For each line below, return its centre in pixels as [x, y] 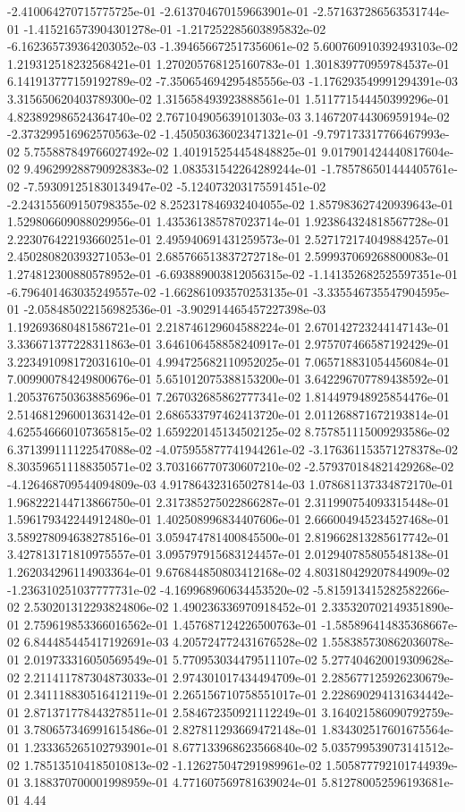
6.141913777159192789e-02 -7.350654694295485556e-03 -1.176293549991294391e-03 [232, 81]
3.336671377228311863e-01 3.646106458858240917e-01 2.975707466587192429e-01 [228, 344]
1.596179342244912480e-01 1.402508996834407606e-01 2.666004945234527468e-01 [228, 519]
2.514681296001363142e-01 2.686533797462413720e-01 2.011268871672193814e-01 [228, 414]
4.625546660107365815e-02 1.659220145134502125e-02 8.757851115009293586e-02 [228, 431]
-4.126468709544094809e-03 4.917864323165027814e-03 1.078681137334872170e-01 [231, 484]
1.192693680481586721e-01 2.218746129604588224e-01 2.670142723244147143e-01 [228, 326]
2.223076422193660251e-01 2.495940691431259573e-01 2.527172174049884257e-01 [228, 238]
